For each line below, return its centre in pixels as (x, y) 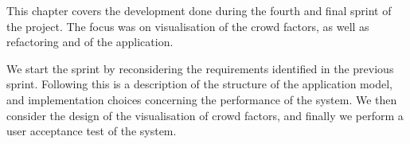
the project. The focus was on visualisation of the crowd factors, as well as (188, 26)
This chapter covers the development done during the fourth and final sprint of (199, 10)
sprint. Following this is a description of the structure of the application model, (199, 84)
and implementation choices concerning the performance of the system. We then (202, 99)
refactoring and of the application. (90, 42)
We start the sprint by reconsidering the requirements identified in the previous (200, 68)
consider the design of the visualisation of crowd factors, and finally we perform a (205, 115)
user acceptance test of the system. (92, 131)
